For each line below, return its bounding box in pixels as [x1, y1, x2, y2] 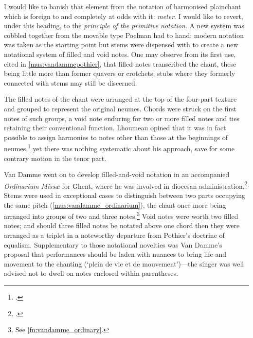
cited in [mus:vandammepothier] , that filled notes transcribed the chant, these [4, 58, 236, 69]
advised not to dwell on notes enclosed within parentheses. [4, 268, 178, 278]
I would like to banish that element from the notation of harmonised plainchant [4, 1, 241, 11]
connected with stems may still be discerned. [4, 77, 137, 88]
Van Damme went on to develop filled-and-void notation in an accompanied [4, 169, 230, 179]
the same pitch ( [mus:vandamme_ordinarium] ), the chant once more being [4, 199, 226, 210]
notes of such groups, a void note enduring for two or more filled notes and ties [4, 113, 239, 123]
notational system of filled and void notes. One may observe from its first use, [4, 49, 236, 59]
